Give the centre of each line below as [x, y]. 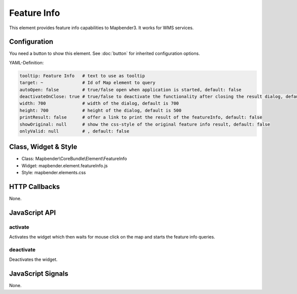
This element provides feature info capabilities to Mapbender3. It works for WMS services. [101, 28]
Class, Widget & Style [43, 147]
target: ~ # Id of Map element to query [87, 83]
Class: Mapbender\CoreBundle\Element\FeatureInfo [74, 159]
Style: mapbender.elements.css [54, 173]
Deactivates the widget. [33, 259]
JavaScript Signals [39, 274]
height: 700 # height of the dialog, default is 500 [100, 110]
